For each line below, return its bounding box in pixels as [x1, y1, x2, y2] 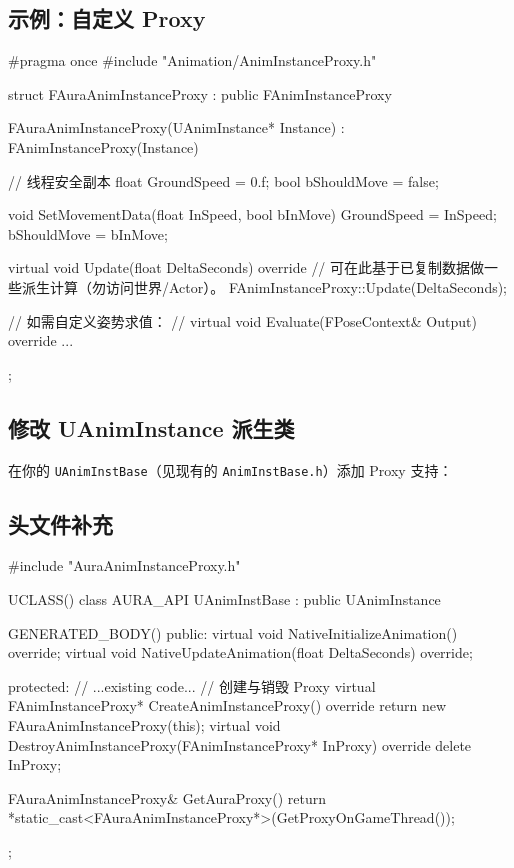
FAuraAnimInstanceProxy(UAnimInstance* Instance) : [8, 117, 345, 138]
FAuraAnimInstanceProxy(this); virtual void [8, 714, 281, 735]
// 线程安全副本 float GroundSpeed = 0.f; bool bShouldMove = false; [8, 170, 439, 191]
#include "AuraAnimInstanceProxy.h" [8, 555, 241, 576]
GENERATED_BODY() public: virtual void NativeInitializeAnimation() [8, 622, 458, 643]
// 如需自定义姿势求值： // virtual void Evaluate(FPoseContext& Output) [8, 310, 477, 331]
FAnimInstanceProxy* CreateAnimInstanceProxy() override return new [8, 695, 447, 716]
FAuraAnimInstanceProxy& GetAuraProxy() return [8, 787, 327, 808]
